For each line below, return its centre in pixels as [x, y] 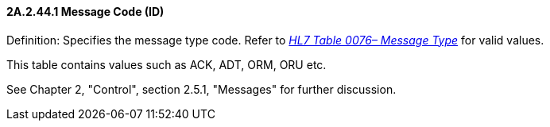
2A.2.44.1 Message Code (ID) [85, 12]
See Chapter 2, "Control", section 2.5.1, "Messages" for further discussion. [201, 89]
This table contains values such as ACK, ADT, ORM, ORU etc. [167, 64]
